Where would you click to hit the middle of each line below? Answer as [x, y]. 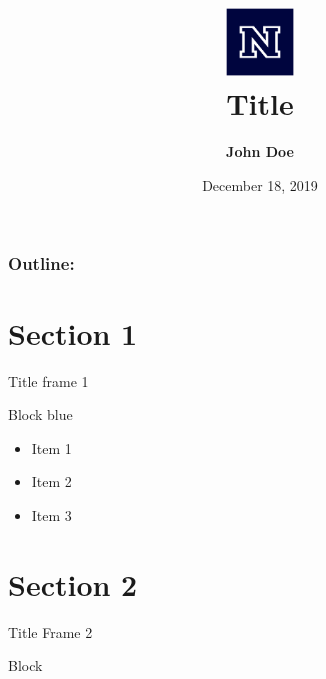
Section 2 [73, 583]
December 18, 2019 [260, 184]
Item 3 [51, 514]
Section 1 [73, 332]
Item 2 [51, 481]
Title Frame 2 [50, 631]
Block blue [40, 414]
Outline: [41, 262]
